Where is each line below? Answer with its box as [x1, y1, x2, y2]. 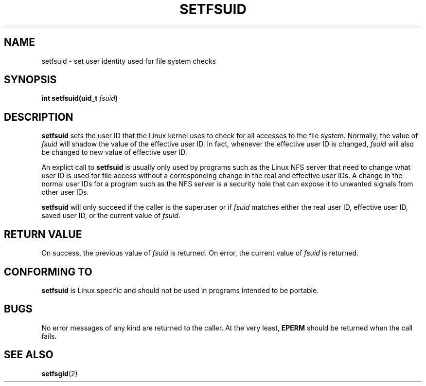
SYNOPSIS [4, 74, 57, 86]
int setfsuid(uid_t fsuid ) [41, 94, 118, 103]
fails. [41, 331, 57, 340]
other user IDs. [41, 188, 89, 197]
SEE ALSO [4, 349, 53, 361]
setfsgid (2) [41, 369, 78, 378]
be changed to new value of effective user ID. [41, 148, 187, 157]
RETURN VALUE [4, 228, 82, 240]
